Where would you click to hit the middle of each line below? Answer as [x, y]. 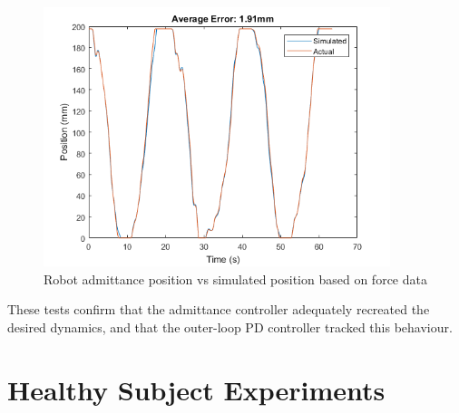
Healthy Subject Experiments [196, 389]
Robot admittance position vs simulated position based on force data [235, 279]
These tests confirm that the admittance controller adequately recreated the [219, 309]
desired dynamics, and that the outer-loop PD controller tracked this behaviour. [230, 327]
